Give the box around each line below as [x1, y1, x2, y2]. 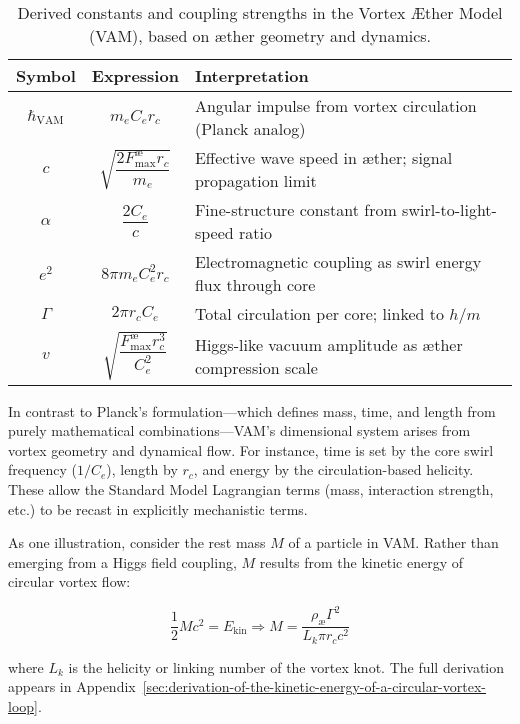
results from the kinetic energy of [259, 551, 464, 572]
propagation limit [194, 169, 317, 192]
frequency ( [8, 459, 77, 480]
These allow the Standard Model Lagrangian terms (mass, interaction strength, [8, 479, 494, 499]
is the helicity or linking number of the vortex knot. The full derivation [68, 656, 505, 677]
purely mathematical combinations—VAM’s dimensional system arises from [8, 420, 471, 441]
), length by [106, 459, 178, 480]
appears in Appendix [8, 676, 136, 697]
